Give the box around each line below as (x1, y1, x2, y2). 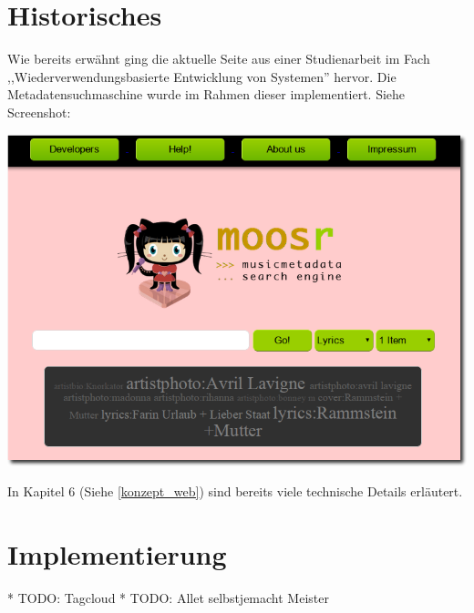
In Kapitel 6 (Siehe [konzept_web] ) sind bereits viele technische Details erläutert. (7, 482, 463, 501)
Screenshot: (7, 102, 71, 121)
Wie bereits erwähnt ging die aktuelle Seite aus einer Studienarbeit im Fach (7, 49, 430, 68)
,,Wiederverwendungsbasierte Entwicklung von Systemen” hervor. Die (7, 66, 397, 86)
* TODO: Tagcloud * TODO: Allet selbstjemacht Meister (7, 587, 329, 607)
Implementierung (7, 535, 227, 572)
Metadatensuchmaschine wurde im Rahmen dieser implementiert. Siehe (7, 85, 406, 104)
